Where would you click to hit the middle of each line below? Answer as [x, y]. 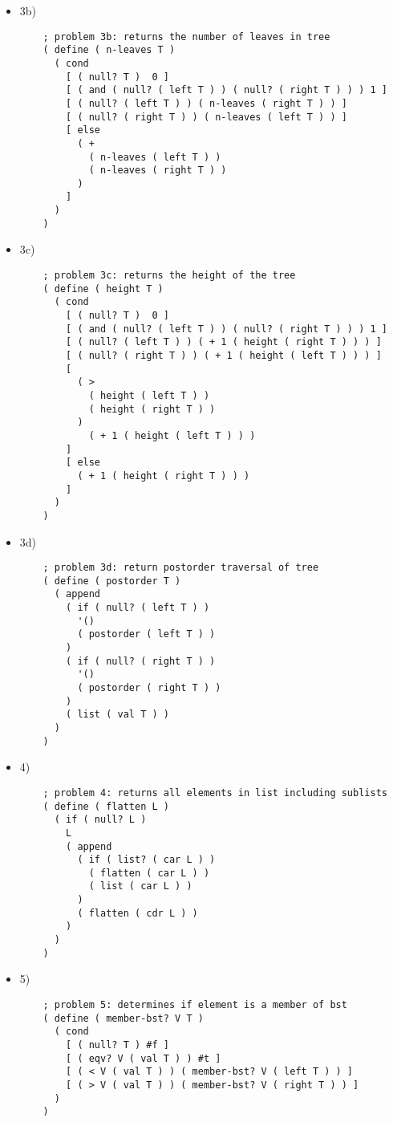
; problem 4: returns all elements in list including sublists [215, 793]
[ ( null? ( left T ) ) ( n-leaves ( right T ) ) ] [207, 103]
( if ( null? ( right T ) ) [141, 661]
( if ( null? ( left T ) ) [138, 608]
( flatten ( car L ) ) [149, 873]
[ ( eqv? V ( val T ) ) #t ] [144, 1058]
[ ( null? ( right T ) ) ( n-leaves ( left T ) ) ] [207, 117]
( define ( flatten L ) [106, 806]
